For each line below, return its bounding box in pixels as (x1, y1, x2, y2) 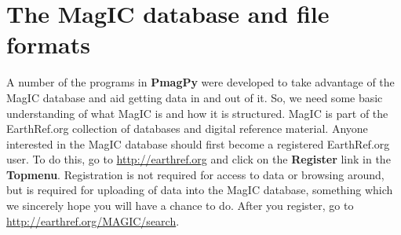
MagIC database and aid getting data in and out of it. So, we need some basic (6, 89, 383, 105)
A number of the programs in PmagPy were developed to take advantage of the (6, 74, 395, 90)
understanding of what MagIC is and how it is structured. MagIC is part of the (6, 105, 388, 121)
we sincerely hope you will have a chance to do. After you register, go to (6, 197, 354, 214)
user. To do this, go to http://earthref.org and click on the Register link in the (6, 151, 391, 167)
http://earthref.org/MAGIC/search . (6, 212, 180, 229)
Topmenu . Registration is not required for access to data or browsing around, (6, 166, 385, 182)
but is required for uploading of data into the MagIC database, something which (6, 182, 393, 198)
